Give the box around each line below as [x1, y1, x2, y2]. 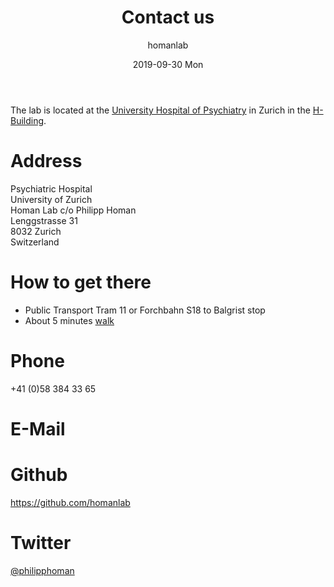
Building [10, 114, 45, 126]
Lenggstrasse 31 [10, 214, 78, 226]
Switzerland [10, 236, 60, 248]
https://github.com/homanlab [10, 496, 131, 508]
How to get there [10, 271, 152, 294]
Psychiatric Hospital [10, 182, 93, 195]
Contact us [121, 6, 215, 29]
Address [10, 150, 83, 173]
